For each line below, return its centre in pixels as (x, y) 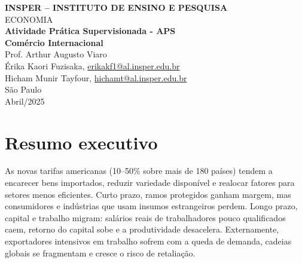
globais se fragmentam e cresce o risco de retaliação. (100, 253)
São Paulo (23, 89)
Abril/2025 (25, 101)
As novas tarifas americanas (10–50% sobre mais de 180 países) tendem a (139, 171)
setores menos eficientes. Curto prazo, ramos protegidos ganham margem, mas (148, 194)
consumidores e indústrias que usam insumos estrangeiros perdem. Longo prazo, (151, 206)
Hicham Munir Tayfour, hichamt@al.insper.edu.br (96, 77)
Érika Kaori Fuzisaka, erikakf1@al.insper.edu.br (92, 65)
